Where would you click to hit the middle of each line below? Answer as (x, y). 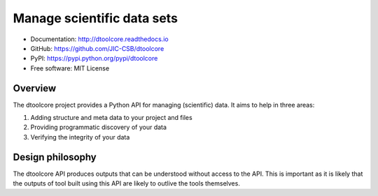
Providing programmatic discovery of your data (99, 127)
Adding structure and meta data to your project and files (111, 118)
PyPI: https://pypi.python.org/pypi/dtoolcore (94, 59)
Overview (35, 88)
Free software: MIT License (70, 68)
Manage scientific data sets (96, 18)
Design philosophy (55, 157)
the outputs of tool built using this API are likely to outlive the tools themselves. (127, 183)
